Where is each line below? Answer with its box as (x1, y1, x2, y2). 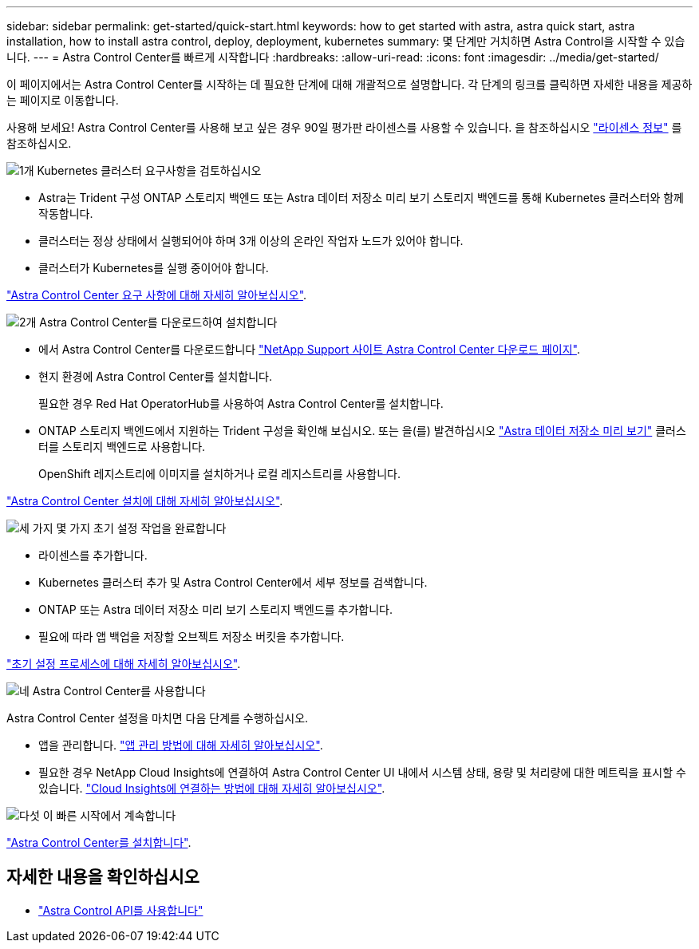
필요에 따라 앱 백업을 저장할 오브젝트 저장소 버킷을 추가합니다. (38, 630, 345, 643)
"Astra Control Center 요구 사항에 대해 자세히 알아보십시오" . (6, 288, 307, 302)
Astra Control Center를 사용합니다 (32, 684, 206, 698)
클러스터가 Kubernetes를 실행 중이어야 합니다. (38, 261, 269, 275)
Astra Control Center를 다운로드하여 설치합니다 (39, 315, 278, 329)
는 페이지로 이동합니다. (6, 93, 119, 107)
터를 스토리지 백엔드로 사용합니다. (38, 440, 206, 453)
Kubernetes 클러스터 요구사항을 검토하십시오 (37, 164, 262, 177)
